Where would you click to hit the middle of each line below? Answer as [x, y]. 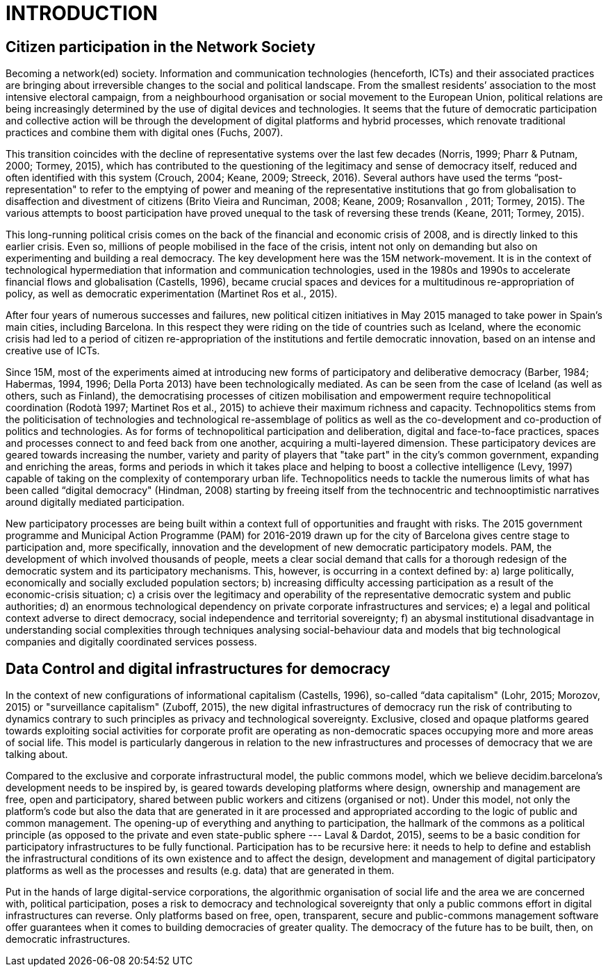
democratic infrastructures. [68, 939]
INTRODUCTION [82, 13]
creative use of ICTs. [53, 351]
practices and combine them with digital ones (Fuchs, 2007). [145, 133]
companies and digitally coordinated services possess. [131, 642]
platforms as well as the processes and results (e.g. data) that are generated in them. [200, 871]
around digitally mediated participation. [95, 502]
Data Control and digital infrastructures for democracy [198, 668]
